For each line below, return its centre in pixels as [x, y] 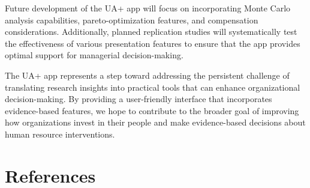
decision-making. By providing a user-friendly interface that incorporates [139, 99]
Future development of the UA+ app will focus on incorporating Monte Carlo [148, 8]
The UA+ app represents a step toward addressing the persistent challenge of [147, 75]
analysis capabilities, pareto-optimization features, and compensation [132, 20]
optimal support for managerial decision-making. [94, 55]
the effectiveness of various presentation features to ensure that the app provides [153, 43]
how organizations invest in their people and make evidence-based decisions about [155, 122]
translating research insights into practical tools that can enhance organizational [153, 87]
